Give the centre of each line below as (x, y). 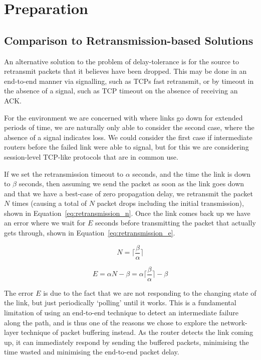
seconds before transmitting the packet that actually (176, 223)
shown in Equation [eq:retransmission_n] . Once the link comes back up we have (127, 213)
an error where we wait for (45, 223)
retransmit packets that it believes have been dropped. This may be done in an (125, 71)
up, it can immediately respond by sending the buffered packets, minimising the (126, 342)
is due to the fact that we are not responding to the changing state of (150, 292)
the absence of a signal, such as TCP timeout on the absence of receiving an (121, 91)
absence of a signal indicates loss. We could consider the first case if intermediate (128, 137)
